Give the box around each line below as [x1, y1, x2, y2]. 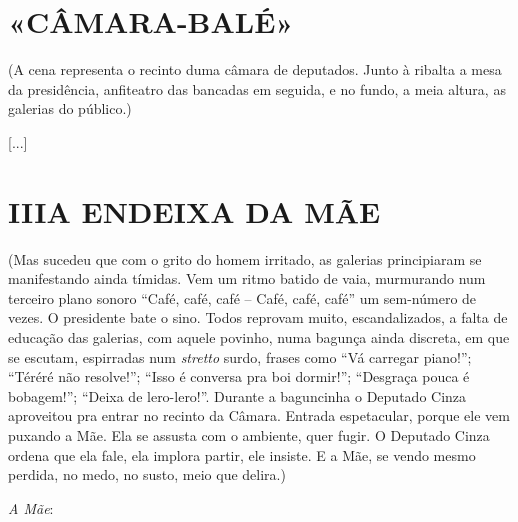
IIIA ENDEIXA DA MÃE [8, 190, 381, 231]
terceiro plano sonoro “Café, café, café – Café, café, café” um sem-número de [8, 287, 477, 308]
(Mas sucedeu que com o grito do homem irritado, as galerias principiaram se [8, 248, 482, 269]
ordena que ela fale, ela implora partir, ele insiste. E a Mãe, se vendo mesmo [8, 444, 476, 465]
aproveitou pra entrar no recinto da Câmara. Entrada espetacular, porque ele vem [8, 405, 510, 426]
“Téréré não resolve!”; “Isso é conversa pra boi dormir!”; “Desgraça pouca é [8, 366, 470, 387]
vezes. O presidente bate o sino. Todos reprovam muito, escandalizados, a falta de [8, 307, 508, 328]
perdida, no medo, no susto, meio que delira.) [8, 464, 286, 485]
